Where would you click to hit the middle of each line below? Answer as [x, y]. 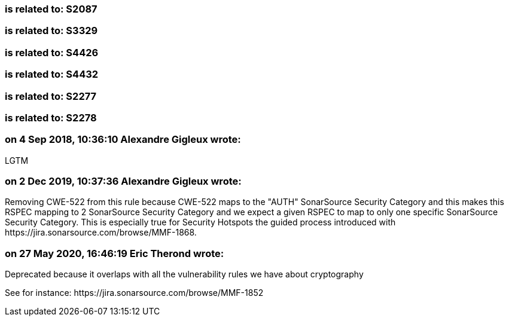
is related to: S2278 [51, 117]
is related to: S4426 [52, 52]
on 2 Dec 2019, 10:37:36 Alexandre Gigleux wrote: [123, 181]
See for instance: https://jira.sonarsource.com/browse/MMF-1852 [134, 293]
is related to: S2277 [51, 96]
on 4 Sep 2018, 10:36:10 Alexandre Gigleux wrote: [123, 140]
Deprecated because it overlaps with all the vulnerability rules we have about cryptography [184, 274]
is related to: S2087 [51, 9]
